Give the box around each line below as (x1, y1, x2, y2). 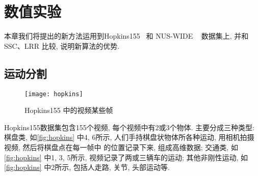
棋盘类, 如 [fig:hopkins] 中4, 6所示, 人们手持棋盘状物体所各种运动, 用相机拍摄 (4, 132, 254, 142)
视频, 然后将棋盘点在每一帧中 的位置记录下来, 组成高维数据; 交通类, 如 (4, 141, 238, 152)
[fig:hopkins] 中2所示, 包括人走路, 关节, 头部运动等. (4, 162, 170, 172)
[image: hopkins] (24, 90, 83, 98)
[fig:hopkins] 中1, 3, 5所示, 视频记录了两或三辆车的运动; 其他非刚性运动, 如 (4, 152, 248, 162)
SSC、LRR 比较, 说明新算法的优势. (4, 40, 120, 51)
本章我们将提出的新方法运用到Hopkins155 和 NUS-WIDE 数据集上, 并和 (4, 31, 249, 41)
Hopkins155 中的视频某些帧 (24, 105, 113, 115)
